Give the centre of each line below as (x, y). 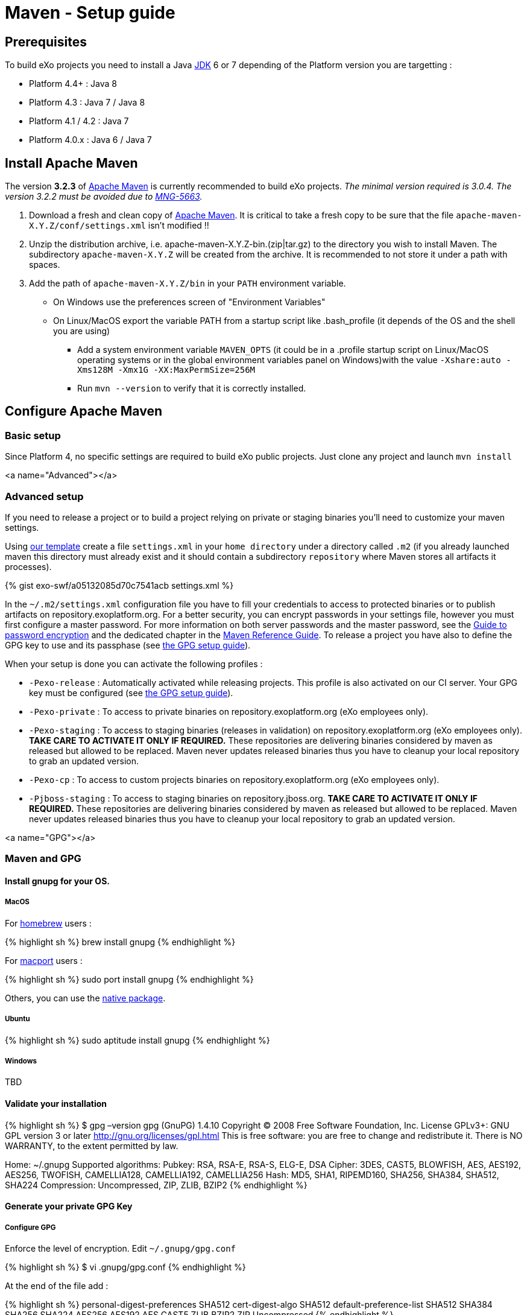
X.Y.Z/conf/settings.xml (87, 226)
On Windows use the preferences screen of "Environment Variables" (189, 302)
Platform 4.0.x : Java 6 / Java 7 (90, 140)
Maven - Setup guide (90, 13)
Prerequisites (46, 42)
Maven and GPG (43, 859)
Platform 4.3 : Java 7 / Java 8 (87, 103)
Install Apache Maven (71, 163)
